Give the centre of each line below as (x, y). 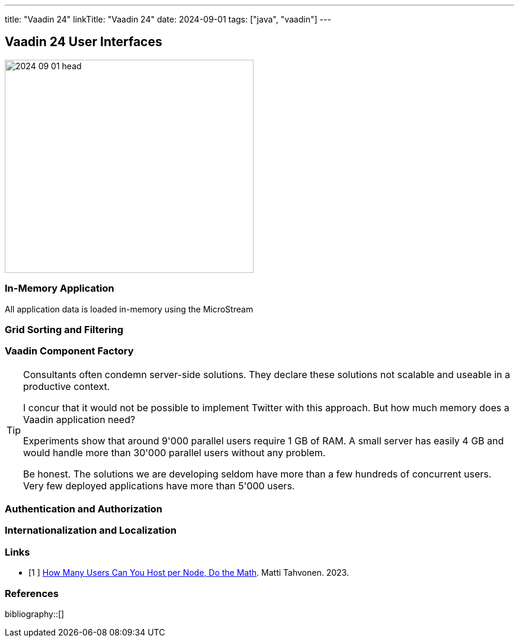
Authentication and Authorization (84, 509)
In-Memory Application (60, 288)
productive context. (67, 386)
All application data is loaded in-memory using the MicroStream (129, 309)
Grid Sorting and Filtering (64, 329)
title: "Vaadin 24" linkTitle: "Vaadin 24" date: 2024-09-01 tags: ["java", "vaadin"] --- (168, 19)
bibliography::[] (35, 614)
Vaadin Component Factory (69, 351)
